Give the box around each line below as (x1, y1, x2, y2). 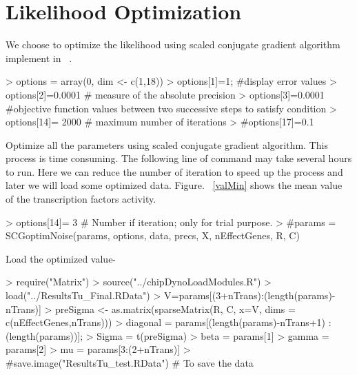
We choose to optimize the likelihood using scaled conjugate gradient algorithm (6, 37, 340, 52)
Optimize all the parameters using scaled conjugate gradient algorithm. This (6, 137, 328, 152)
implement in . (6, 50, 72, 65)
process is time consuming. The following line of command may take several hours (6, 151, 352, 165)
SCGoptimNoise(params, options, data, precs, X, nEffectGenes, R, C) (6, 228, 300, 243)
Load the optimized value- (6, 251, 116, 265)
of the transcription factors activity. (6, 192, 156, 206)
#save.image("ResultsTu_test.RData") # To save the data (6, 356, 254, 369)
